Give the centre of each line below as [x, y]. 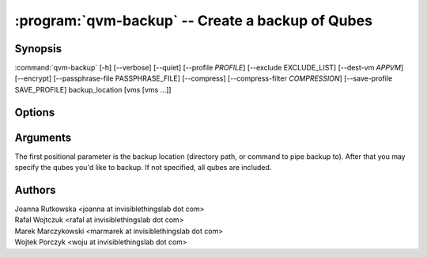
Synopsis [38, 49]
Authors [35, 190]
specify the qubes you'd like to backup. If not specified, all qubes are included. [143, 168]
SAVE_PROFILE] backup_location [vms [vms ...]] [93, 89]
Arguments [43, 137]
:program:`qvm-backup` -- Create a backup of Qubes [194, 21]
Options [35, 112]
